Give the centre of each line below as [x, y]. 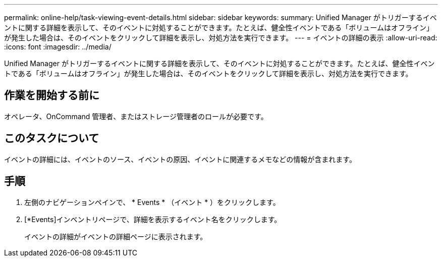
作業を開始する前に [52, 95]
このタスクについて [52, 138]
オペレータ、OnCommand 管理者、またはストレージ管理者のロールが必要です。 [136, 116]
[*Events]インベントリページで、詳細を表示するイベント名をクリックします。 [153, 219]
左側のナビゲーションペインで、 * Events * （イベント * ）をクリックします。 [152, 202]
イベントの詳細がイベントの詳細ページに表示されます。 [116, 236]
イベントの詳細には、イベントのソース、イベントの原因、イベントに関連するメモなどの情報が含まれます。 [180, 159]
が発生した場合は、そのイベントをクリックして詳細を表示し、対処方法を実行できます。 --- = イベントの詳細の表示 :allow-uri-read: [221, 38]
